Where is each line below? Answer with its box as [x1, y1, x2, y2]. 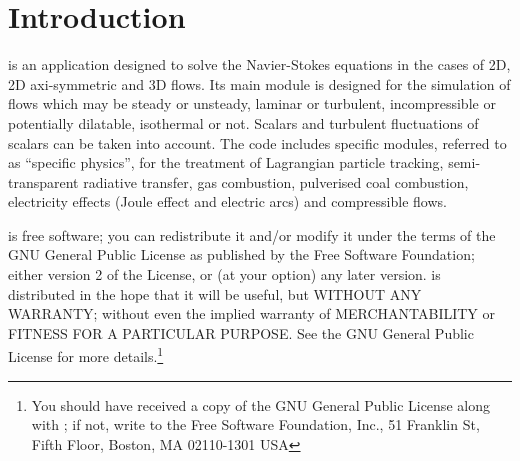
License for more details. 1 [8, 343, 164, 367]
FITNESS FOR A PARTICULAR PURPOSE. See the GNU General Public [8, 322, 474, 343]
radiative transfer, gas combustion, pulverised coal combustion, [83, 171, 469, 192]
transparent [8, 171, 79, 192]
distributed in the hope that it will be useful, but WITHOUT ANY [8, 283, 422, 304]
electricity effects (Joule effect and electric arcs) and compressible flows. [8, 191, 447, 212]
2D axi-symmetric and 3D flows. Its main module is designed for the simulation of [8, 73, 511, 94]
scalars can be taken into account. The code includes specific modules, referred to [8, 132, 507, 153]
